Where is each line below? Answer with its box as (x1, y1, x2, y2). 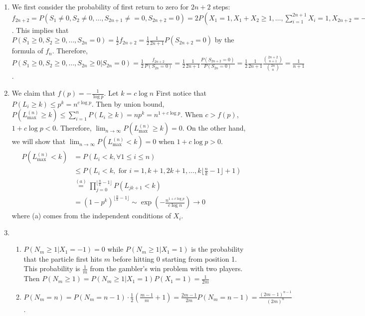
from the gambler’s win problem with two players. (90, 263, 243, 274)
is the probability (191, 244, 244, 254)
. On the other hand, (182, 123, 246, 133)
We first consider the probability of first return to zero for (11, 1, 189, 11)
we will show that (11, 136, 66, 147)
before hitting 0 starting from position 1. (112, 253, 237, 264)
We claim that (11, 88, 55, 98)
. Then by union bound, (91, 98, 165, 109)
